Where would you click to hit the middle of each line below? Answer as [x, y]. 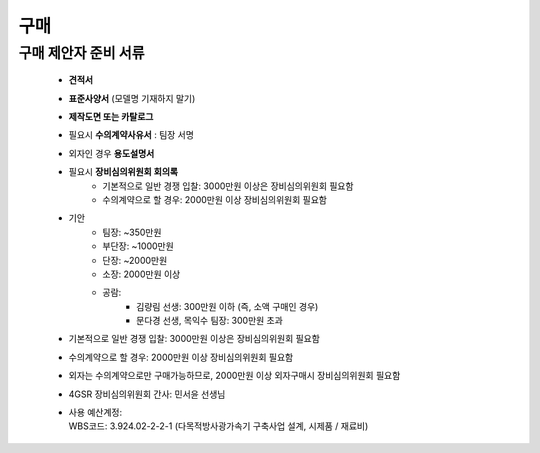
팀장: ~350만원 [132, 232]
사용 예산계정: [95, 412]
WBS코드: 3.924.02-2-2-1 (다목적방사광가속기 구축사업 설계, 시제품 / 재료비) [218, 426]
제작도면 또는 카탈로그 [111, 116]
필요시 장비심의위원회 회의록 [123, 172]
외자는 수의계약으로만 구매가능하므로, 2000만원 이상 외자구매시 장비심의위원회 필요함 [234, 376]
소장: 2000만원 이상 [141, 274]
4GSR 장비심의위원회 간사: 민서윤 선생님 [147, 394]
